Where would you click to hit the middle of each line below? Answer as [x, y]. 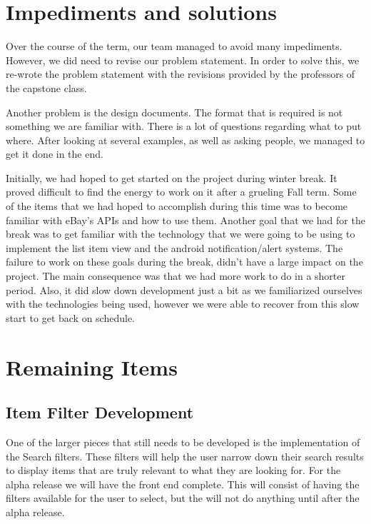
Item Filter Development [100, 412]
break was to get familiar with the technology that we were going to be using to [181, 234]
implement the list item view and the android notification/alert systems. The [174, 247]
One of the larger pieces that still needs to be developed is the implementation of [183, 442]
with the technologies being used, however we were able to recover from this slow [183, 304]
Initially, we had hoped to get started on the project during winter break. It [172, 177]
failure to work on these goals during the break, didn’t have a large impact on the [184, 262]
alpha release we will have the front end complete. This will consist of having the [183, 484]
